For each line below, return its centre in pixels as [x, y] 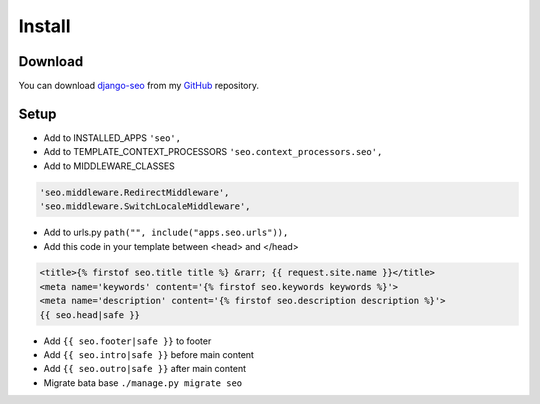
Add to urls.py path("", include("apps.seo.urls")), [166, 232]
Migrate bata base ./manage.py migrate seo [143, 382]
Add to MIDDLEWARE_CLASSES [109, 166]
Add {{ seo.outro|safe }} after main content [145, 369]
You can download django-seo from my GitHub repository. [139, 86]
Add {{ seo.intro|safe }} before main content [149, 355]
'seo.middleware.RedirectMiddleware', [134, 192]
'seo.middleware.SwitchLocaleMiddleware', [145, 206]
